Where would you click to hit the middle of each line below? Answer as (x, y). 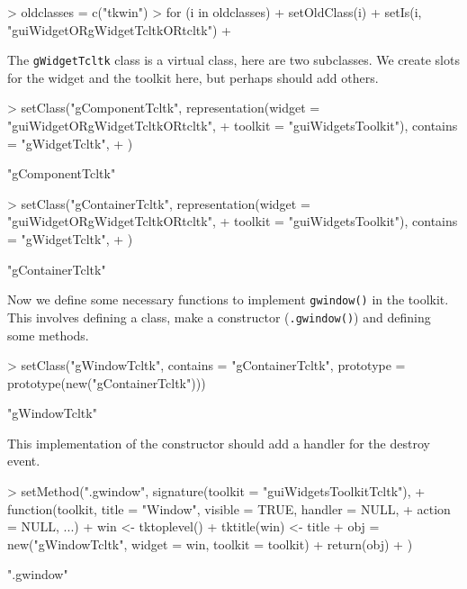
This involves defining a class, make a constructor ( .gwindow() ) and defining (219, 317)
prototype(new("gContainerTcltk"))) (107, 382)
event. (24, 461)
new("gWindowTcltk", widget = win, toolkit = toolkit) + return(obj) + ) (210, 544)
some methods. (48, 335)
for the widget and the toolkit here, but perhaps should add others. (193, 77)
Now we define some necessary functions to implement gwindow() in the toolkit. (228, 299)
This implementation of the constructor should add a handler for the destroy (219, 443)
